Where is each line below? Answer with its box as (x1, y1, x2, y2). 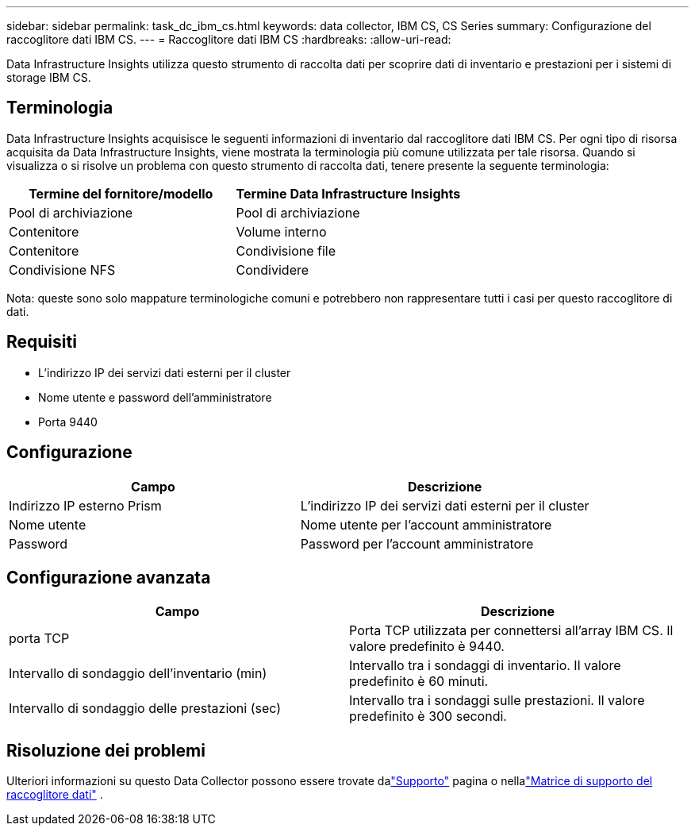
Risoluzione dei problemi (6, 740, 205, 761)
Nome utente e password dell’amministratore (38, 390, 272, 404)
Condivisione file (236, 242, 336, 259)
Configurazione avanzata (6, 567, 211, 587)
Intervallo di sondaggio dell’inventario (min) (9, 665, 267, 682)
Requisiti (6, 332, 77, 352)
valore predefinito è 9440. (349, 638, 505, 655)
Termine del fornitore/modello (29, 185, 213, 202)
